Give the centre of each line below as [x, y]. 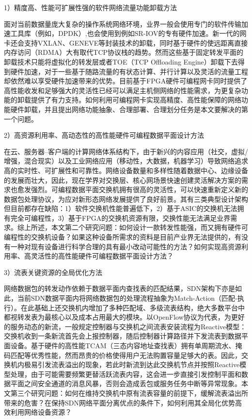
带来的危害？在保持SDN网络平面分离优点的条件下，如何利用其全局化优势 [119, 402]
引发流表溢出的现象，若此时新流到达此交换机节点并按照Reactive [139, 364]
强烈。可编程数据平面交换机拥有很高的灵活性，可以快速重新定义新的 [139, 189]
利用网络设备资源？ [41, 412]
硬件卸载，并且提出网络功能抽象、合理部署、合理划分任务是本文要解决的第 [129, 109]
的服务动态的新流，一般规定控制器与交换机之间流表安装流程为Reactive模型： [125, 326]
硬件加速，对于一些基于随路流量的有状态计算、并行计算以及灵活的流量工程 [129, 71]
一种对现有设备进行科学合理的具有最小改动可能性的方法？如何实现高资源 [126, 246]
